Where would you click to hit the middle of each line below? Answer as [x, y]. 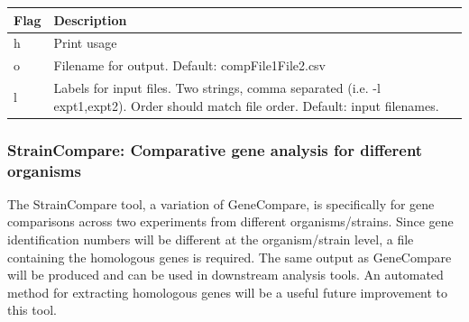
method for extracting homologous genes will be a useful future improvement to [228, 292]
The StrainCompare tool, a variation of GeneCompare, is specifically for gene [221, 203]
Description [90, 19]
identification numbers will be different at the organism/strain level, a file [211, 239]
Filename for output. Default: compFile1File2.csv [190, 65]
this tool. [32, 310]
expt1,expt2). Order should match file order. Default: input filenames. [246, 105]
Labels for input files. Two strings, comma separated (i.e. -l [217, 88]
